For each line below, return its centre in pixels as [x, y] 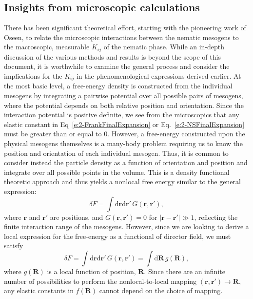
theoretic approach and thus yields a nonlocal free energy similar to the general [122, 182]
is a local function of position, [91, 271]
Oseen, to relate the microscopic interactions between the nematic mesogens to [121, 37]
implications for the [33, 76]
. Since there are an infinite [185, 271]
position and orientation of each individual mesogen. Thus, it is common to [116, 153]
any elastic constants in [39, 290]
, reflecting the [216, 217]
